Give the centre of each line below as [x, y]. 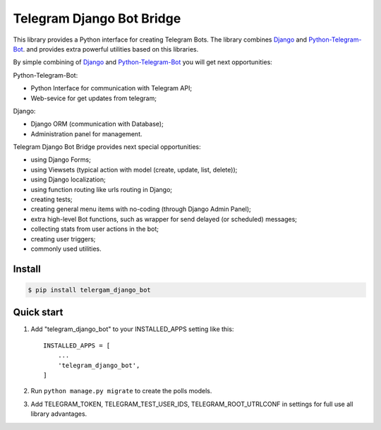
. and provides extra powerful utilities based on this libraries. [111, 49]
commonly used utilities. [66, 249]
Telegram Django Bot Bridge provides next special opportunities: [107, 147]
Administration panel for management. [86, 133]
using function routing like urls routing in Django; [102, 189]
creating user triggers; [63, 239]
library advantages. [59, 414]
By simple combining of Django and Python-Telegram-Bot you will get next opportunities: [143, 62]
